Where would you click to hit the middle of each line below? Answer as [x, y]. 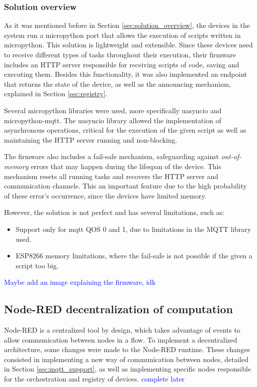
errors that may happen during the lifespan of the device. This [126, 166]
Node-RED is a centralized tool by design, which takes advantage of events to [122, 330]
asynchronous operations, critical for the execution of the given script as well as [125, 130]
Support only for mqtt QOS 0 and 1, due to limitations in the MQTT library [133, 229]
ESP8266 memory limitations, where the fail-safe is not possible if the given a [134, 256]
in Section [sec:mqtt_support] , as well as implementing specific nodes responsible [128, 369]
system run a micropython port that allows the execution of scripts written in [123, 35]
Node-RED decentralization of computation [119, 309]
